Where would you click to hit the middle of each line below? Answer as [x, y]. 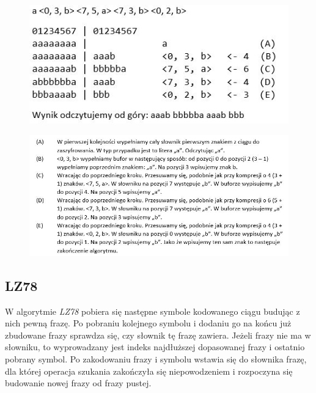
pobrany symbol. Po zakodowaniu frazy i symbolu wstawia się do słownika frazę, [156, 359]
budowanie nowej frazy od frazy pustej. [78, 383]
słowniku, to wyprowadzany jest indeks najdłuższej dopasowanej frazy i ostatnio [155, 347]
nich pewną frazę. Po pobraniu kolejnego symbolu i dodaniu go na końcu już [148, 323]
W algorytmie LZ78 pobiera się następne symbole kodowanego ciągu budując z [152, 311]
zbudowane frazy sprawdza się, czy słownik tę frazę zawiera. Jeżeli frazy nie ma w [158, 335]
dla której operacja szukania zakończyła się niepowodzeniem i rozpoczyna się [149, 371]
